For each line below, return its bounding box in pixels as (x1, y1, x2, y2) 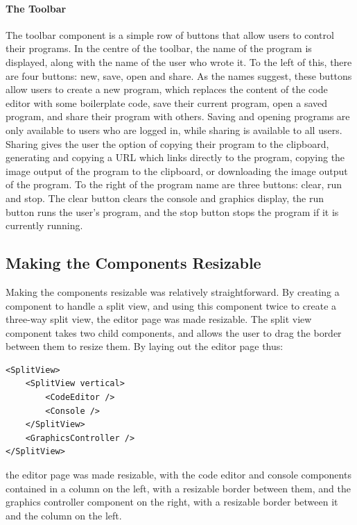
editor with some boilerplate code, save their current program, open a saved (6, 95, 328, 110)
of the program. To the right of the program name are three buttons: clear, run (6, 177, 342, 192)
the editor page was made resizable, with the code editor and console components (6, 467, 351, 482)
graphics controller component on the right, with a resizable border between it (6, 494, 338, 509)
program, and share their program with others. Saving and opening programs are (6, 109, 350, 124)
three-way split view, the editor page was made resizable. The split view (6, 312, 312, 326)
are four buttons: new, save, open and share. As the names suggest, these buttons (6, 68, 352, 83)
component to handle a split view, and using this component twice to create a (6, 298, 337, 312)
